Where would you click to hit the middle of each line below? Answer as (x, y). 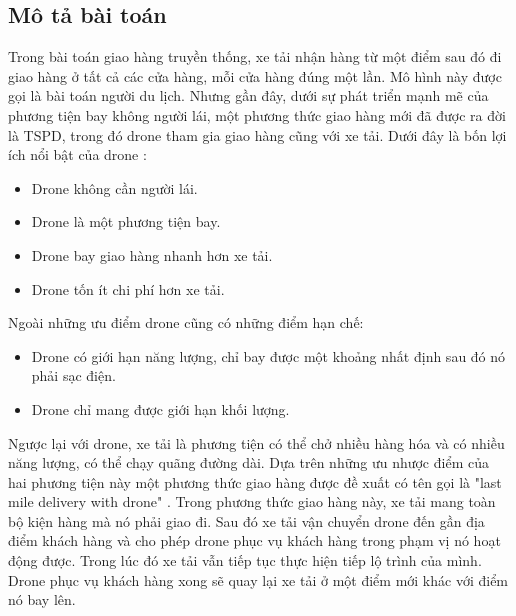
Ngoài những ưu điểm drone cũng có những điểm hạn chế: (186, 322)
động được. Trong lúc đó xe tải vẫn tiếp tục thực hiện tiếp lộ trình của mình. (245, 560)
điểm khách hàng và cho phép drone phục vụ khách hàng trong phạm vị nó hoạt (254, 540)
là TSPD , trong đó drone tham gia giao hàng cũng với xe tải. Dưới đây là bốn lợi (257, 134)
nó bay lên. (42, 599)
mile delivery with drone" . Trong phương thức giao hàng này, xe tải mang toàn (252, 501)
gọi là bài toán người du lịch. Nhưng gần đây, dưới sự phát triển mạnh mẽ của (248, 95)
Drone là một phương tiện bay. (126, 221)
